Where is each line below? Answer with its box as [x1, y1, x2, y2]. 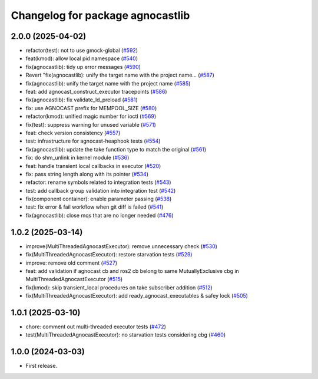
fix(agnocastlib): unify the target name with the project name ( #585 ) [25, 80, 191, 87]
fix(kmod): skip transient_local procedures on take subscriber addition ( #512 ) [25, 284, 213, 291]
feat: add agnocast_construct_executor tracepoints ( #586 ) [25, 88, 167, 95]
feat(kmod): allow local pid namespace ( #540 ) [25, 55, 138, 62]
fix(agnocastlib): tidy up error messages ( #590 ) [25, 63, 141, 70]
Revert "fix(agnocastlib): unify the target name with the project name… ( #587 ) [25, 71, 215, 79]
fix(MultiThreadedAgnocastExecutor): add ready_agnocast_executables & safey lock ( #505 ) [25, 292, 249, 299]
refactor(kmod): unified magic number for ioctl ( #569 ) [25, 113, 157, 120]
